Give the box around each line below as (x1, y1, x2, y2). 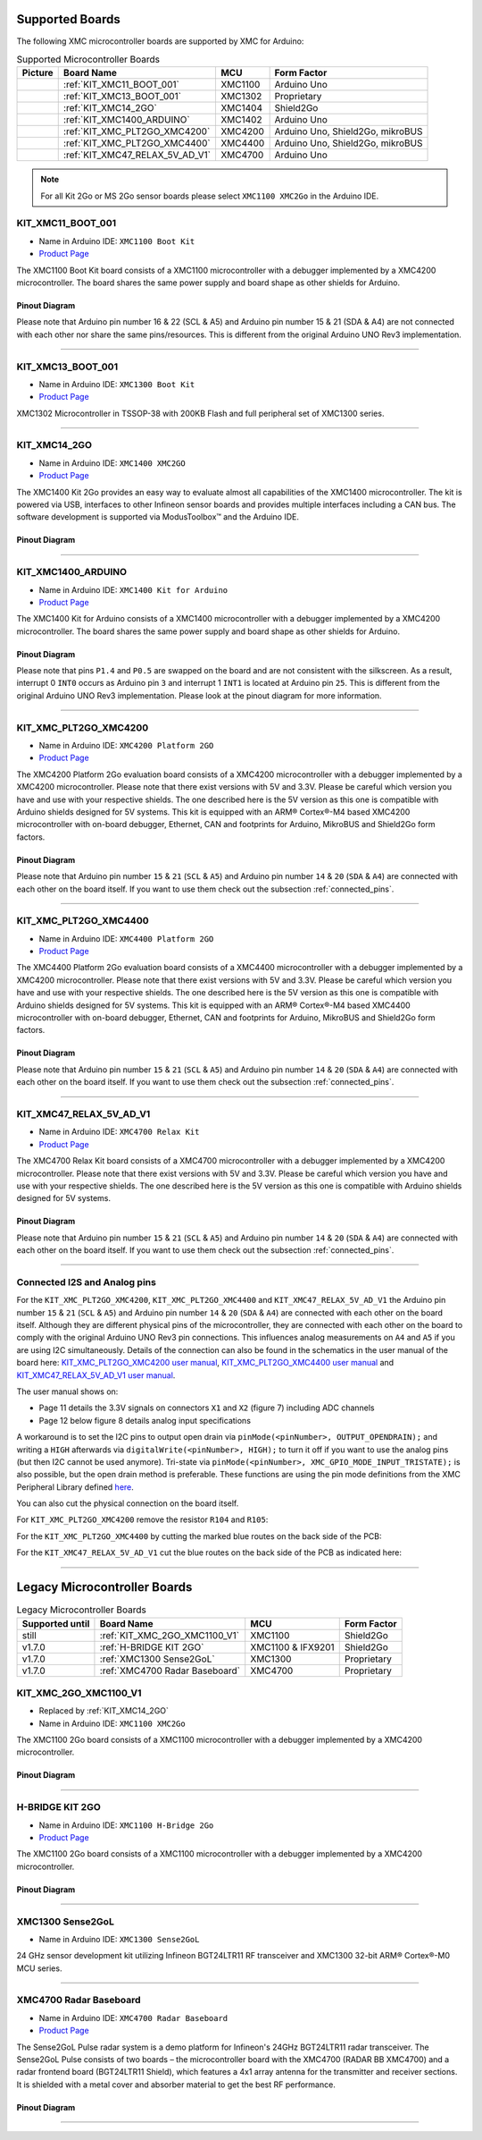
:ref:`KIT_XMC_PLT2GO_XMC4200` (62, 125, 211, 138)
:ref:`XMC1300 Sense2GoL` (99, 1653, 215, 1665)
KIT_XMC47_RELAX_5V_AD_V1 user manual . (16, 1369, 176, 1381)
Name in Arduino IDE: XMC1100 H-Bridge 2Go (38, 1820, 214, 1831)
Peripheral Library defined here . (16, 1481, 134, 1493)
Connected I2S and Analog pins (16, 1275, 156, 1288)
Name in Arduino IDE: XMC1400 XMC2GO (38, 457, 187, 469)
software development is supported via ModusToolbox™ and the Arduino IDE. (16, 512, 299, 522)
